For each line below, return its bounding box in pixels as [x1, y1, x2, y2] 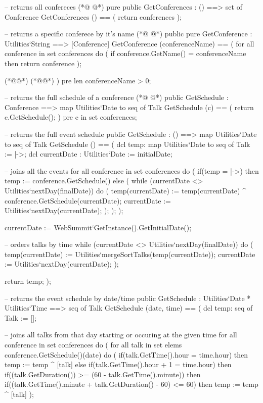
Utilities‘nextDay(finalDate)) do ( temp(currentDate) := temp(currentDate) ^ [5, 185, 246, 195]
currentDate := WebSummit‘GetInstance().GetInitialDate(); [5, 222, 192, 232]
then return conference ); [5, 58, 82, 68]
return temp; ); [5, 276, 51, 286]
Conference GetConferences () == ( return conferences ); [5, 11, 182, 22]
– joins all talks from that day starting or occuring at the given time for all [5, 329, 237, 340]
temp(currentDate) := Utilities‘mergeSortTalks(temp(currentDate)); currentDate [5, 248, 255, 259]
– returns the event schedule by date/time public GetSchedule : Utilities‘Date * [5, 292, 251, 303]
